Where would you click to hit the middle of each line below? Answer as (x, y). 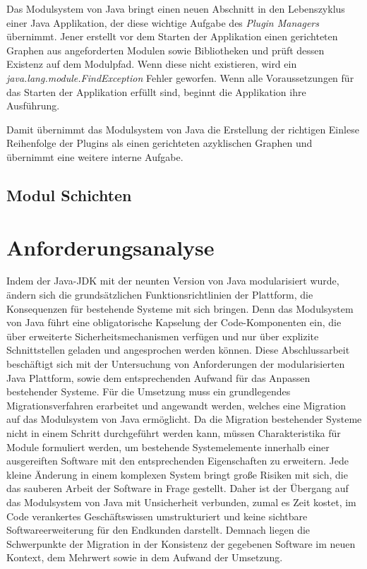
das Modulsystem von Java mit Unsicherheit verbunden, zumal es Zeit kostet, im (181, 502)
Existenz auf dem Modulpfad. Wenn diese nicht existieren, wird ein (152, 64)
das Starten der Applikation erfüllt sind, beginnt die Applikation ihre (156, 91)
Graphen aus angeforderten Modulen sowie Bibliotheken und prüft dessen (166, 50)
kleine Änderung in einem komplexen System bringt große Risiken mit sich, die (177, 474)
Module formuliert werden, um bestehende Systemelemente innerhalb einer (168, 447)
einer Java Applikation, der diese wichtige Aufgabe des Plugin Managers (163, 22)
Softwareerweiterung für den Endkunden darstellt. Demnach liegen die (158, 530)
